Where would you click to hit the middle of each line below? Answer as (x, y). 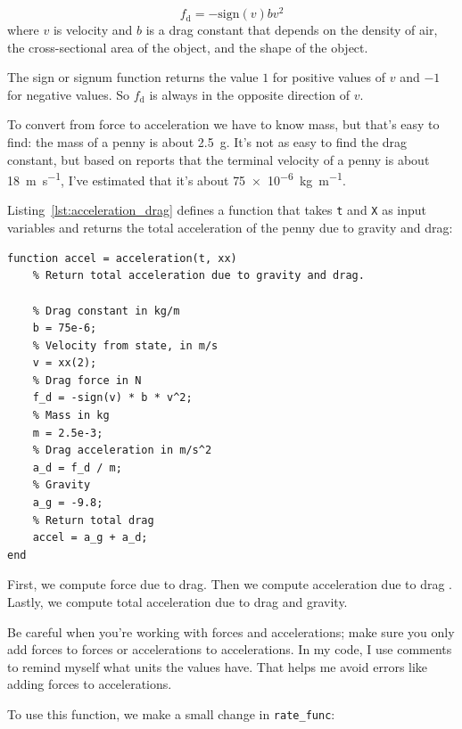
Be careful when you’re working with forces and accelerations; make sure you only (231, 631)
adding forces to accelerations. (90, 684)
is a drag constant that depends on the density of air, (292, 30)
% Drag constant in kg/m (106, 311)
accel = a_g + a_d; (90, 538)
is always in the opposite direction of (250, 94)
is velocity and (93, 30)
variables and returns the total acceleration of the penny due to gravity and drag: (230, 228)
